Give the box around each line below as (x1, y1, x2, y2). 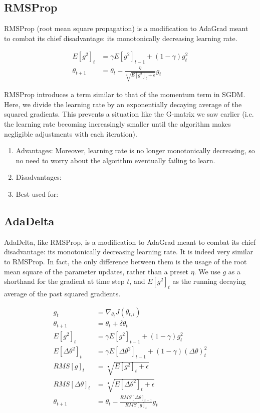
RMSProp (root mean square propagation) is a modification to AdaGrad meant (4, 23, 248, 34)
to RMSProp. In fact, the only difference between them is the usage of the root (4, 256, 247, 266)
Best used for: (16, 189, 59, 199)
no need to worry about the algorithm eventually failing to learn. (16, 155, 215, 165)
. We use (194, 266, 220, 276)
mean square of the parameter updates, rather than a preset (4, 266, 188, 276)
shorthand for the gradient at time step (4, 276, 125, 286)
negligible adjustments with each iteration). (4, 128, 137, 139)
